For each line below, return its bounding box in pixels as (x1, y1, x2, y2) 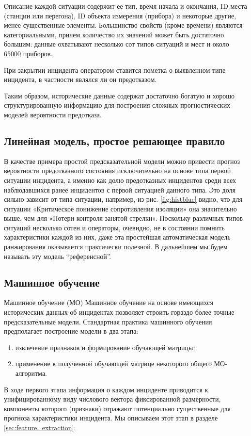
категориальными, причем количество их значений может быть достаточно (4, 29, 224, 39)
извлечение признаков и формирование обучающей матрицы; (15, 342, 195, 352)
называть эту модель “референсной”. (4, 251, 111, 261)
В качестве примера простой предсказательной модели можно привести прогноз (4, 156, 240, 166)
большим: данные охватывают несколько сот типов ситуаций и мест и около (4, 39, 229, 49)
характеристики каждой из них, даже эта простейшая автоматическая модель (4, 232, 231, 242)
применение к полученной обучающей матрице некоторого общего (15, 358, 212, 369)
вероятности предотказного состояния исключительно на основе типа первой (4, 165, 231, 176)
